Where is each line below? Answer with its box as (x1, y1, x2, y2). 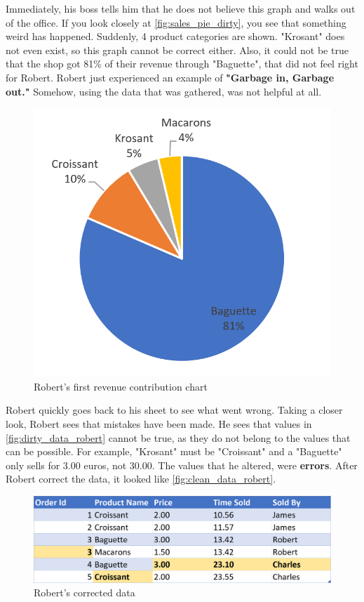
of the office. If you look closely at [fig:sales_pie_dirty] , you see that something (6, 15, 346, 30)
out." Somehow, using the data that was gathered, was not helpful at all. (6, 84, 322, 98)
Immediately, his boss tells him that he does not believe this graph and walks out (6, 1, 356, 15)
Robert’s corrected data (34, 585, 135, 600)
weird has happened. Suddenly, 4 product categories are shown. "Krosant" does (6, 29, 345, 44)
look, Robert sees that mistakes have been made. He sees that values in (6, 417, 312, 431)
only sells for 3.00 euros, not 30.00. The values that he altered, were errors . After (6, 457, 358, 472)
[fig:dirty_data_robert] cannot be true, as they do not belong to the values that (6, 430, 351, 445)
